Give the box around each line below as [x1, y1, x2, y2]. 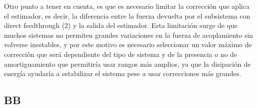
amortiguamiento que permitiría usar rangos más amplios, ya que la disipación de [4, 58, 251, 69]
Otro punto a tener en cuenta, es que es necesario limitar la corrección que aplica [4, 1, 250, 11]
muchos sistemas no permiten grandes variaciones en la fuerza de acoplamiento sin [4, 29, 253, 40]
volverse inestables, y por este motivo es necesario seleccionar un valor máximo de [4, 39, 252, 50]
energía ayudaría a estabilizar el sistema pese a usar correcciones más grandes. [4, 68, 241, 79]
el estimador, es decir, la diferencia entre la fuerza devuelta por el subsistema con [4, 10, 250, 21]
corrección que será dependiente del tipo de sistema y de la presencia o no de [4, 49, 237, 59]
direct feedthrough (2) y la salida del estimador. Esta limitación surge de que [4, 20, 238, 30]
